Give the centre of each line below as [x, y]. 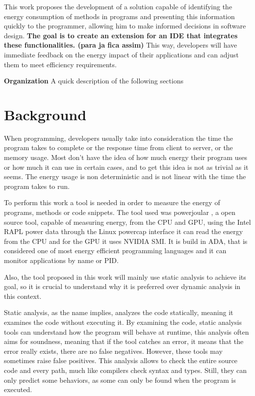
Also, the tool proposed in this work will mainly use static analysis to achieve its [125, 277]
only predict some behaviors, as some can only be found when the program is [120, 380]
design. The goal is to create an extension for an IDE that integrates [121, 35]
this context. [23, 296]
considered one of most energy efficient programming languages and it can [115, 251]
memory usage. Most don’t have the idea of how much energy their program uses [126, 157]
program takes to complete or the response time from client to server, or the [118, 147]
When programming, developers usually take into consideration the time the [119, 138]
